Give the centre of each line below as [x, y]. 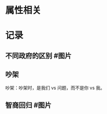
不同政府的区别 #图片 [38, 55]
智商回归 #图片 [29, 105]
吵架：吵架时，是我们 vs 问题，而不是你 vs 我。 [55, 88]
